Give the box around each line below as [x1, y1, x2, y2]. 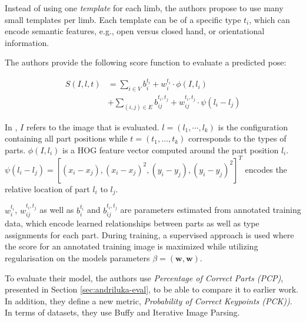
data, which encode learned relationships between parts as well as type [5, 217, 260, 229]
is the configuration [218, 120, 288, 133]
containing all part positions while [5, 132, 128, 144]
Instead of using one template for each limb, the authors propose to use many [5, 2, 284, 14]
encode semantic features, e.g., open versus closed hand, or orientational [5, 25, 265, 37]
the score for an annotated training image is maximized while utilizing [5, 240, 258, 252]
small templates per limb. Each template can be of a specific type [5, 13, 241, 25]
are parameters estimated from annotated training [120, 203, 301, 216]
